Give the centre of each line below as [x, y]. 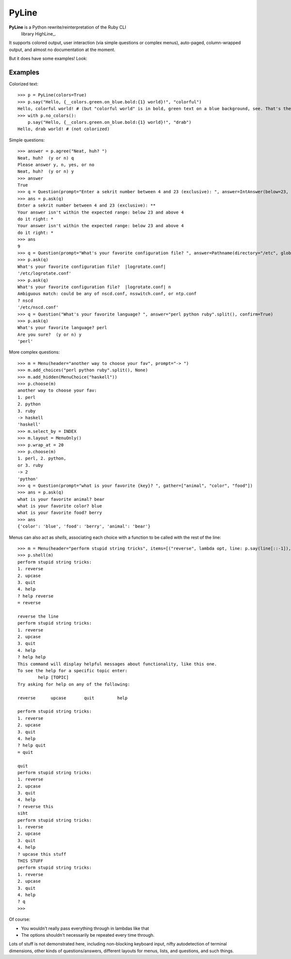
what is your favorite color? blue [60, 506]
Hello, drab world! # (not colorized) [64, 129]
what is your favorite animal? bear [61, 499]
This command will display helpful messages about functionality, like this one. [117, 664]
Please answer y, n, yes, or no [56, 165]
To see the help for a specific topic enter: [73, 671]
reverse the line [38, 616]
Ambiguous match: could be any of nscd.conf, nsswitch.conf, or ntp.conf [107, 294]
